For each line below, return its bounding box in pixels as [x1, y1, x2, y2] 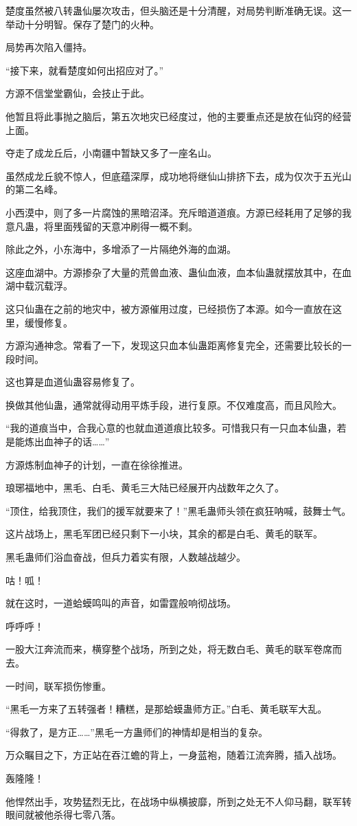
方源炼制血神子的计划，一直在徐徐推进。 [5, 457, 188, 471]
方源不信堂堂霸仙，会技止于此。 [5, 86, 150, 100]
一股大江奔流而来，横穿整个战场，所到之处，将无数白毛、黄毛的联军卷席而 [5, 642, 342, 656]
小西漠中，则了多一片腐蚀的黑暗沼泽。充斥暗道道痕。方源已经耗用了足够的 [5, 205, 342, 219]
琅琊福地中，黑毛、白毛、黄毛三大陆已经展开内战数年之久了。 [5, 480, 284, 495]
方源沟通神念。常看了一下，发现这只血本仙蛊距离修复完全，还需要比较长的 [5, 338, 342, 353]
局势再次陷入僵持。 [5, 40, 92, 54]
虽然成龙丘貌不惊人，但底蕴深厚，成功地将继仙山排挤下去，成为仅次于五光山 [5, 168, 352, 183]
